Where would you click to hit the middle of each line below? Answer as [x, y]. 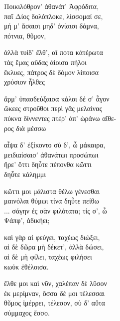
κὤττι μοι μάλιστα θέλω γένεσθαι [52, 191]
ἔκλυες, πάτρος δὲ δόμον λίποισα [52, 72]
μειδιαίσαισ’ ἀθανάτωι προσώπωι [51, 154]
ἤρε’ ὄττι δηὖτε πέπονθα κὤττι [48, 164]
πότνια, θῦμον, [25, 35]
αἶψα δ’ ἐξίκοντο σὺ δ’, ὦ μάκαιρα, [55, 145]
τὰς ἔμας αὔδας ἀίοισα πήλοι [45, 62]
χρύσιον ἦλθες [24, 82]
